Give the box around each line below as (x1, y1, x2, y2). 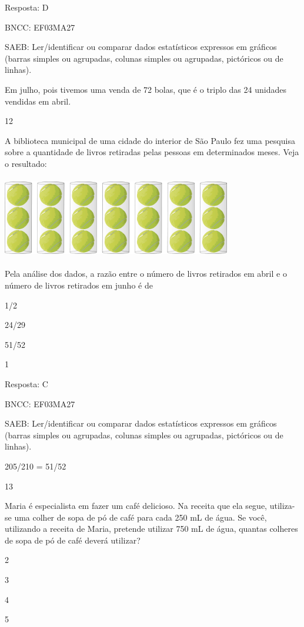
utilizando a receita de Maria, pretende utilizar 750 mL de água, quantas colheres (5, 522, 298, 535)
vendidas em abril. (5, 95, 71, 107)
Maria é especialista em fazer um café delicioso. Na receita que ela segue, (5, 499, 267, 512)
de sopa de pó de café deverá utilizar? (5, 534, 141, 546)
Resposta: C (5, 377, 48, 390)
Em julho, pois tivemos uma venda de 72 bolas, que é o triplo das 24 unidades (5, 83, 286, 95)
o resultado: (5, 157, 47, 169)
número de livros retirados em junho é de (5, 279, 153, 291)
